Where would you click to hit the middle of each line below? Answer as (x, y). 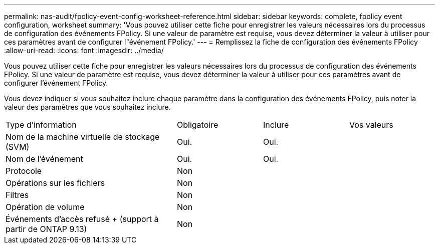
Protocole (24, 171)
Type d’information (41, 125)
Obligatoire (198, 125)
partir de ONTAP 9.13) (46, 229)
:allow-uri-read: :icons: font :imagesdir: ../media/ (84, 50)
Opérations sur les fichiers (55, 183)
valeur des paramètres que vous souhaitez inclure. (87, 107)
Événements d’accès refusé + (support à (82, 219)
